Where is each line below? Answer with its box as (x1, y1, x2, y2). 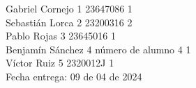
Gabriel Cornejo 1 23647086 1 (6, 1, 133, 15)
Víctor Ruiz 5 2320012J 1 (6, 55, 114, 70)
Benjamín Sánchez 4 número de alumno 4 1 (6, 42, 191, 56)
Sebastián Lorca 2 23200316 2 (6, 15, 133, 29)
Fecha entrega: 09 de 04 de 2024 (6, 69, 142, 83)
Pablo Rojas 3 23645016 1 (6, 28, 116, 43)
